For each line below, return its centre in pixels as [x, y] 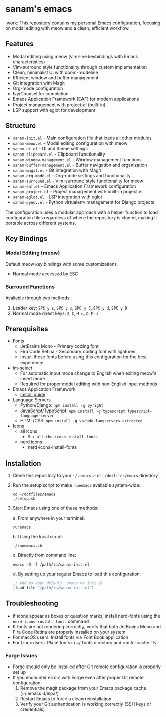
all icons [29, 431]
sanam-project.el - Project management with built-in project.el [77, 191]
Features [19, 44]
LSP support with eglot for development [54, 110]
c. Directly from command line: [44, 555]
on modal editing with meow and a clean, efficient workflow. [67, 28]
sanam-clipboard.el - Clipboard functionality [59, 154]
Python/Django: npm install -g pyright [62, 405]
